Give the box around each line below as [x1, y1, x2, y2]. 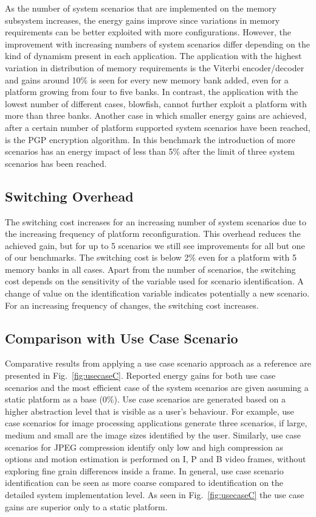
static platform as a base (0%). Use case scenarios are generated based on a [5, 393, 286, 406]
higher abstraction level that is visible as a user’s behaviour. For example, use [5, 404, 294, 417]
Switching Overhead [5, 186, 134, 205]
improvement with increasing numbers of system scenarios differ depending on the [5, 37, 310, 50]
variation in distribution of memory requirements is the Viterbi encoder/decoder [5, 61, 304, 74]
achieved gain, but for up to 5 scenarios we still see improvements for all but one [5, 239, 305, 251]
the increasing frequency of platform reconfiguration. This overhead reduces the [5, 227, 301, 240]
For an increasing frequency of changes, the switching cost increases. [5, 298, 259, 311]
